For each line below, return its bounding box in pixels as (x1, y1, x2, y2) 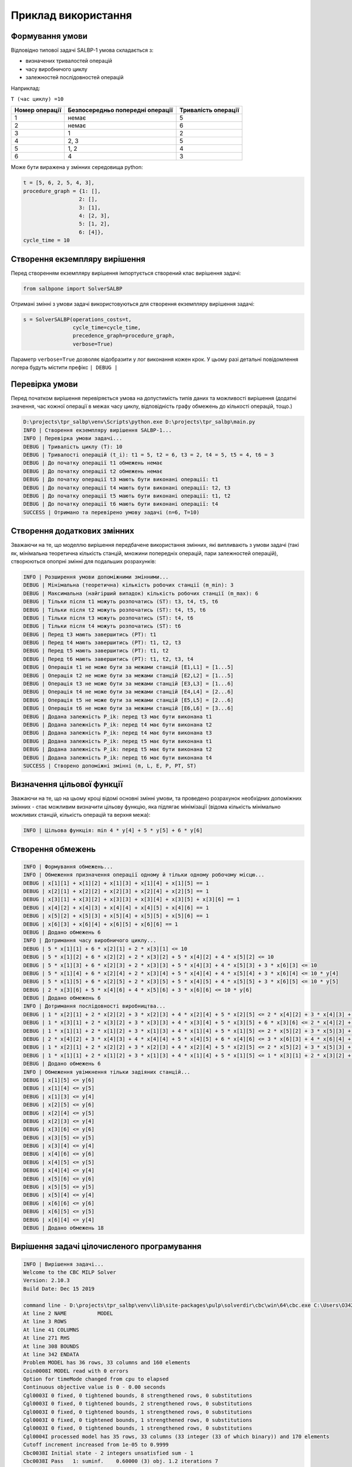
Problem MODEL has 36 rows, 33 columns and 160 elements (23, 1359, 191, 1366)
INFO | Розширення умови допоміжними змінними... (23, 573, 169, 580)
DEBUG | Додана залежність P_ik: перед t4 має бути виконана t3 (23, 729, 212, 736)
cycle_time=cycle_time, (72, 324, 141, 331)
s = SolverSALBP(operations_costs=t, (23, 316, 132, 323)
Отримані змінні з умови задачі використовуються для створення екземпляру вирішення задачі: (11, 300, 255, 307)
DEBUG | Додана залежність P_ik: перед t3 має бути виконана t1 (23, 713, 212, 720)
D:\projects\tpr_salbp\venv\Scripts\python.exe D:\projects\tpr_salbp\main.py (23, 418, 255, 425)
